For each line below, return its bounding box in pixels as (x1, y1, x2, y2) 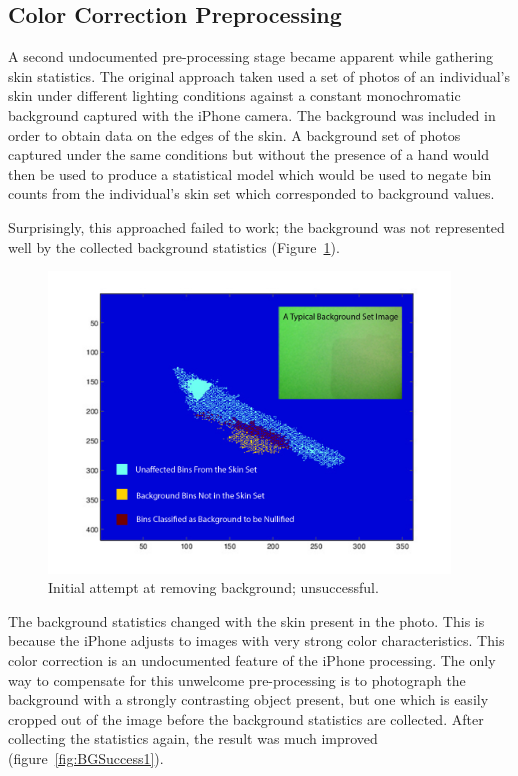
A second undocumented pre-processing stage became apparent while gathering (8, 46, 493, 67)
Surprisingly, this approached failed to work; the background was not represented (8, 216, 505, 237)
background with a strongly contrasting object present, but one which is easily (8, 689, 489, 710)
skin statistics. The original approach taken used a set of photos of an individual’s (8, 65, 510, 86)
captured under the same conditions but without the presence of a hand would (8, 144, 490, 165)
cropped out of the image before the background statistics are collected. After (8, 708, 484, 729)
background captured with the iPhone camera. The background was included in (8, 104, 496, 125)
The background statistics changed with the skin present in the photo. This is (8, 610, 485, 631)
